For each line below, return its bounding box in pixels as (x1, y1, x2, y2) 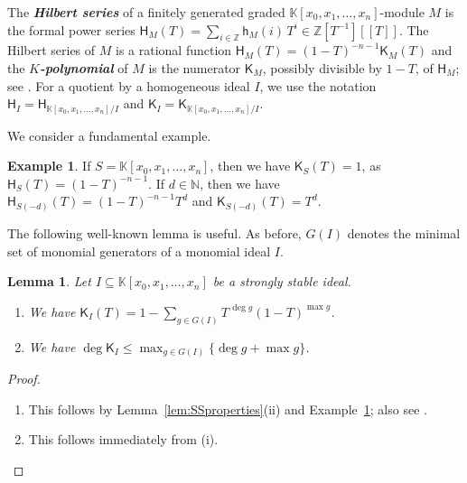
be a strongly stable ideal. (212, 272, 351, 291)
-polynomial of (40, 58, 128, 77)
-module (379, 3, 425, 21)
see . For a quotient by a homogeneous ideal (7, 76, 250, 95)
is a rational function (115, 41, 232, 60)
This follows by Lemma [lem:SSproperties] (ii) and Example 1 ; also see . (28, 399, 427, 418)
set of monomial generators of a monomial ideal (7, 241, 271, 260)
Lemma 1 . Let (7, 272, 91, 291)
